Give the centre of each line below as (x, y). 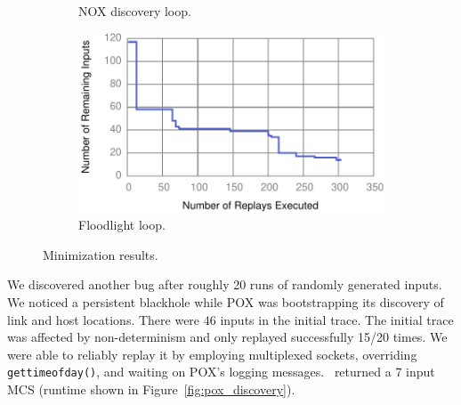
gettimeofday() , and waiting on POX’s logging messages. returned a (199, 372)
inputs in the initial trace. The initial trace (337, 319)
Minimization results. (101, 254)
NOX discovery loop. (135, 11)
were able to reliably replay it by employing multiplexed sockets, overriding (212, 354)
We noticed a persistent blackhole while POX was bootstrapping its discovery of (226, 302)
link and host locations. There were (104, 319)
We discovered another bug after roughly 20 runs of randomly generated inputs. (225, 284)
